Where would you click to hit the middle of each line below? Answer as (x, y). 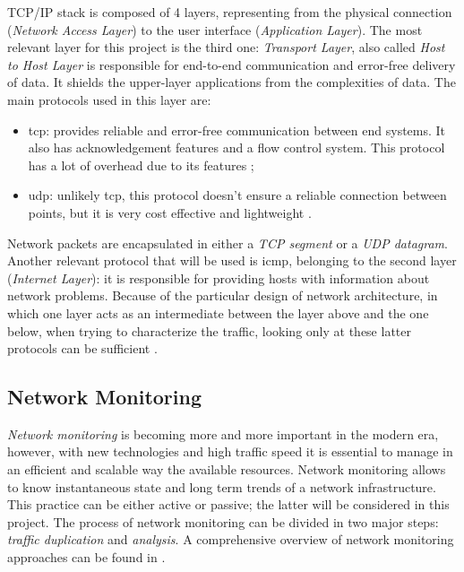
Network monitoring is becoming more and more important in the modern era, (223, 433)
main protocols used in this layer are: (109, 99)
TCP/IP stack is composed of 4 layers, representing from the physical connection (230, 12)
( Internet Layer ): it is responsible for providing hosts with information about (219, 277)
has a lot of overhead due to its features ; (141, 165)
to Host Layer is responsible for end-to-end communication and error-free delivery (232, 64)
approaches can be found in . (86, 557)
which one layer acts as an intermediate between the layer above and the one (218, 312)
